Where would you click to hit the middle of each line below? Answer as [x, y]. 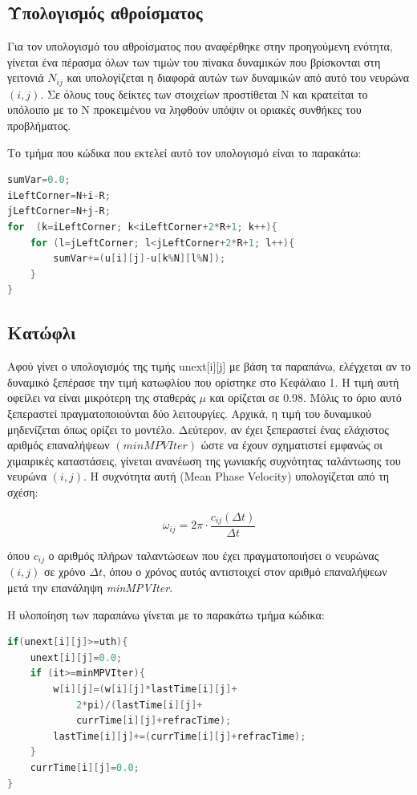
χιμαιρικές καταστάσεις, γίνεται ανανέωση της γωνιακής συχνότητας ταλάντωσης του [204, 460]
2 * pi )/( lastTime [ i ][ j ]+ [139, 705]
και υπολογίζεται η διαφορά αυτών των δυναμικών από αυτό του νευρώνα [238, 77]
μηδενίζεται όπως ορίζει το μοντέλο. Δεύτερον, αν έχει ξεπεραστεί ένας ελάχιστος [198, 429]
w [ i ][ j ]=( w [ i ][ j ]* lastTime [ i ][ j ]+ [145, 690]
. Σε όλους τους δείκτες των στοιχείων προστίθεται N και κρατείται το [204, 93]
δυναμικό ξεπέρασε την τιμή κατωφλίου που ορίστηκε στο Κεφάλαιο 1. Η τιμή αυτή [203, 381]
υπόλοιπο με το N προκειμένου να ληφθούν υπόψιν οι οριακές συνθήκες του [184, 110]
